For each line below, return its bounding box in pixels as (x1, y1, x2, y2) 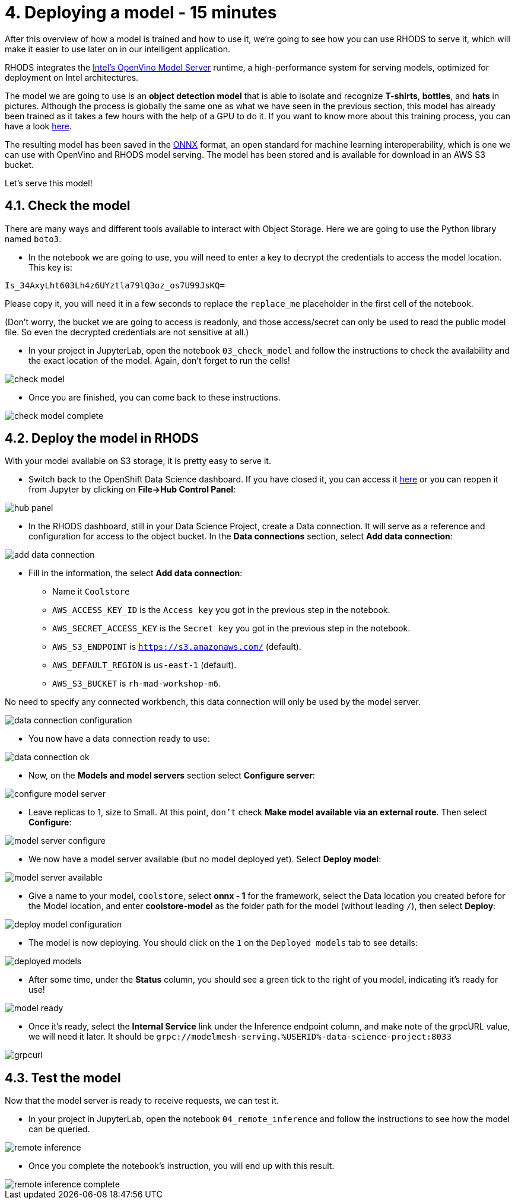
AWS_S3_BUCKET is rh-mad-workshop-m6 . (52, 678, 221, 689)
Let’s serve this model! (5, 177, 93, 188)
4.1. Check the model (5, 198, 131, 214)
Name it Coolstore (52, 586, 130, 597)
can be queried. (28, 1124, 90, 1135)
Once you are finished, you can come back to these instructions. (28, 392, 281, 402)
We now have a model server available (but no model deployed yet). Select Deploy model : (28, 854, 382, 865)
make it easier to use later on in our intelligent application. (5, 43, 230, 54)
